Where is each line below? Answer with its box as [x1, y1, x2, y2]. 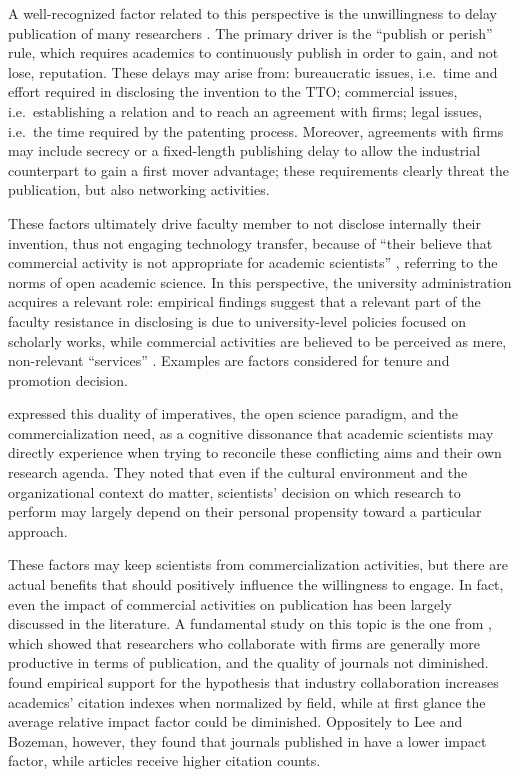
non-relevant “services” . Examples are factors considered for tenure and [8, 350, 450, 371]
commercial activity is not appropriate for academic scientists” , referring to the [8, 252, 498, 273]
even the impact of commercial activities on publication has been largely [8, 593, 452, 614]
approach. [8, 520, 68, 541]
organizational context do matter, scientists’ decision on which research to [8, 481, 461, 502]
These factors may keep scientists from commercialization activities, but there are [8, 554, 508, 575]
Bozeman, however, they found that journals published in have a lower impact [8, 730, 487, 751]
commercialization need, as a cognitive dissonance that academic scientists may [8, 422, 494, 443]
